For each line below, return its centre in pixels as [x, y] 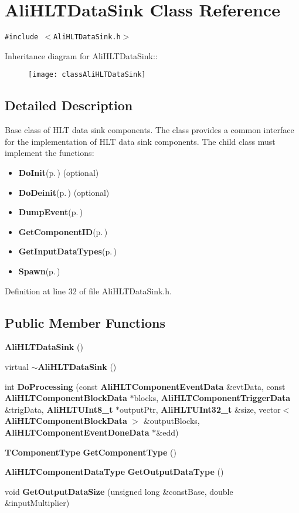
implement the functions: [50, 153]
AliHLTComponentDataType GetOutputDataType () [114, 472]
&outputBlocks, [171, 421]
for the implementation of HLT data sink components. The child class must [140, 141]
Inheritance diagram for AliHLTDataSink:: [81, 55]
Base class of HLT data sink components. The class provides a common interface [149, 130]
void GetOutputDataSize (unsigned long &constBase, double [119, 491]
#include [22, 37]
